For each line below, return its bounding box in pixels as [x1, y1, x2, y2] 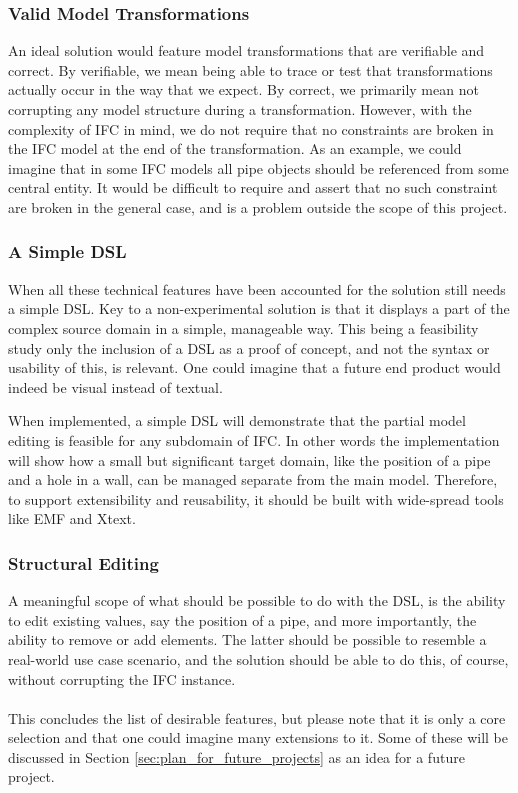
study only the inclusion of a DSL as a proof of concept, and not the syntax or [8, 337, 490, 358]
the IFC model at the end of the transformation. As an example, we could [8, 138, 462, 159]
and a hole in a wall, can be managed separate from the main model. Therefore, [8, 469, 498, 490]
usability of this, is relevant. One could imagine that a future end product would [8, 357, 501, 378]
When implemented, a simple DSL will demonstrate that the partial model [8, 410, 466, 431]
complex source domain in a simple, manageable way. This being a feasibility [8, 317, 479, 338]
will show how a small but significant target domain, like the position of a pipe [8, 449, 491, 470]
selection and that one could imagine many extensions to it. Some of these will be [8, 727, 508, 748]
